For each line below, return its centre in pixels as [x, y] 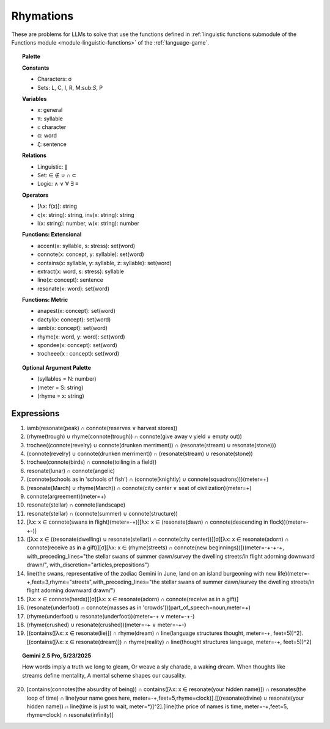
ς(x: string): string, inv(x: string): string [86, 214]
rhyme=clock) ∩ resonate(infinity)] [70, 715]
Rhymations [42, 16]
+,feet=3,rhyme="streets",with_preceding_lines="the [93, 582]
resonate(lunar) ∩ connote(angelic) [71, 471]
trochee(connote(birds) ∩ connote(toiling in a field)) [92, 462]
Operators [35, 195]
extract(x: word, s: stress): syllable [81, 271]
